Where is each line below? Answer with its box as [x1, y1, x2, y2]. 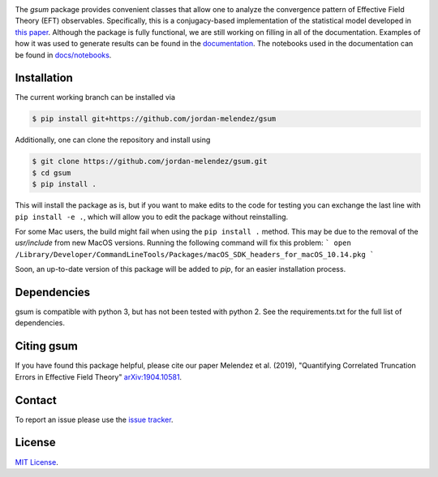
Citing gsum [15, 339, 79, 353]
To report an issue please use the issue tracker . [15, 415, 174, 424]
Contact [15, 393, 57, 407]
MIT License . [15, 457, 58, 466]
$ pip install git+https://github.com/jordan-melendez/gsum [32, 114, 277, 123]
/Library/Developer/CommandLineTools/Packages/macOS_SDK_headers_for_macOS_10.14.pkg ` [15, 250, 375, 259]
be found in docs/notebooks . [15, 49, 112, 60]
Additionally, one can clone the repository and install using [15, 135, 211, 145]
